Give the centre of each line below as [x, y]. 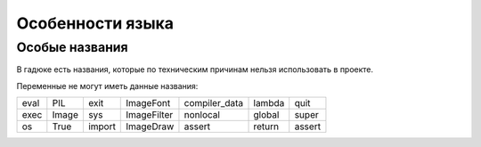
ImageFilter [150, 115]
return [266, 127]
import [102, 127]
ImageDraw [150, 127]
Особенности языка [95, 23]
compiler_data [214, 103]
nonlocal [202, 115]
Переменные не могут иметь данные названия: [107, 86]
